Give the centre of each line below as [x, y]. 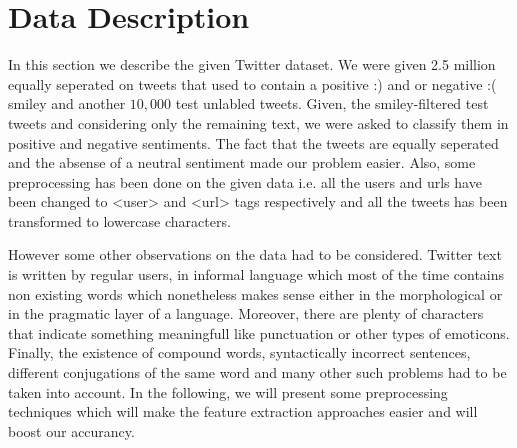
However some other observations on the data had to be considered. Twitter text [255, 254]
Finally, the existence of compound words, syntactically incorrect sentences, [239, 352]
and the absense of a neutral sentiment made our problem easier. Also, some [242, 162]
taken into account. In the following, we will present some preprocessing [228, 391]
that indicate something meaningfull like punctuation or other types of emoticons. [259, 332]
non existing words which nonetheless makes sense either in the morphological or [255, 293]
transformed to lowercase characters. [119, 220]
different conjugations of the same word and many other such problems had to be [257, 372]
